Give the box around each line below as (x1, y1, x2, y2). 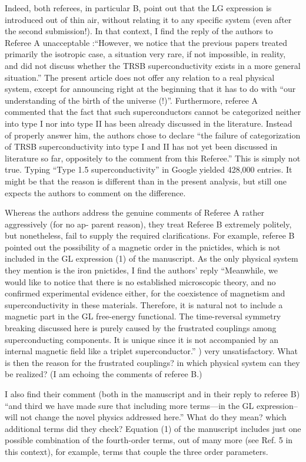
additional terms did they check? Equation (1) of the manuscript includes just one (5, 422, 301, 434)
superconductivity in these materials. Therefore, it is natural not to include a (5, 298, 283, 311)
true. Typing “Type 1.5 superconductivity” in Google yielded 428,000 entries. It (5, 163, 292, 176)
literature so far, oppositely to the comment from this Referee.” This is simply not (5, 151, 301, 164)
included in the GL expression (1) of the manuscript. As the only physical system (5, 252, 298, 265)
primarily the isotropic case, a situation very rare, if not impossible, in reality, (5, 48, 286, 60)
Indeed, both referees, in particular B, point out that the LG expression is (5, 2, 272, 14)
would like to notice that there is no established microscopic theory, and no (5, 275, 276, 288)
